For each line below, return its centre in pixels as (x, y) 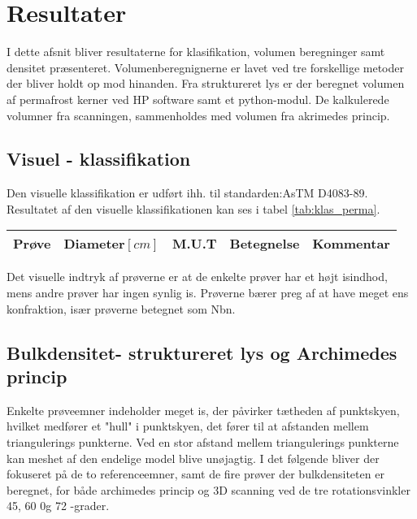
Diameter (94, 244)
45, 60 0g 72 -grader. (58, 506)
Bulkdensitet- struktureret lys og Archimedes (202, 352)
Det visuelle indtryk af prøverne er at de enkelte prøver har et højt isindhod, (197, 277)
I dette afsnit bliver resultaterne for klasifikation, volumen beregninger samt (196, 52)
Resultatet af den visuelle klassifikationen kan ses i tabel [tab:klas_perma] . (193, 208)
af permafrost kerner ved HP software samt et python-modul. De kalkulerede (198, 99)
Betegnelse (265, 244)
